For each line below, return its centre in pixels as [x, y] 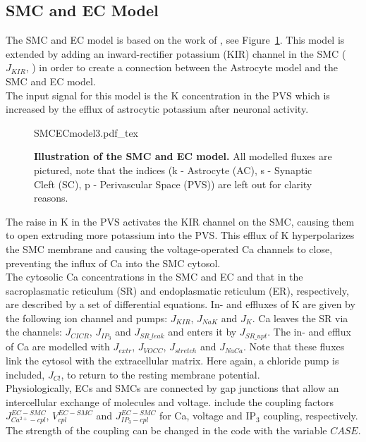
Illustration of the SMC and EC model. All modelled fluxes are [183, 156]
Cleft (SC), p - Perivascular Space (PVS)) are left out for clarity [173, 184]
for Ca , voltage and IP [208, 416]
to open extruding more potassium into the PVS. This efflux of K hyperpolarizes [180, 235]
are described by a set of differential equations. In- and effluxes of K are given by [181, 304]
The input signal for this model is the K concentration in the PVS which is [168, 95]
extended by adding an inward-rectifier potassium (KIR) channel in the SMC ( [176, 53]
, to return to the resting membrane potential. [160, 374]
